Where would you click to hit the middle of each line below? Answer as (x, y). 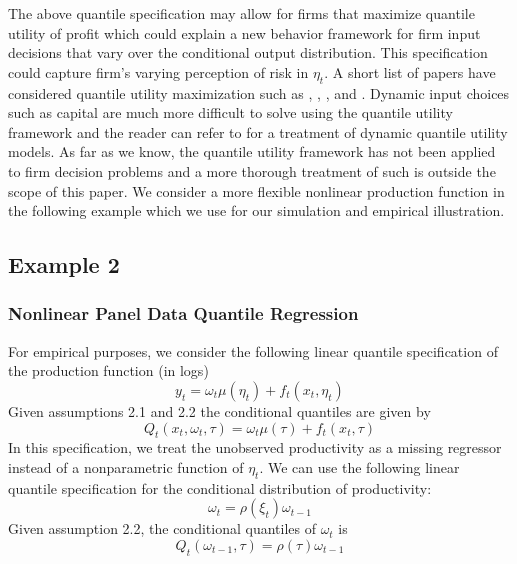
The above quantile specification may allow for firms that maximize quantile (241, 13)
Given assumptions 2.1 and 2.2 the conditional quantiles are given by (219, 410)
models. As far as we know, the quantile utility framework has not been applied (252, 151)
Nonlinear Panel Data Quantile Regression (183, 313)
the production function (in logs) (108, 370)
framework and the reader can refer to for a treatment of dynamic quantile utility (258, 131)
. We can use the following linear (359, 466)
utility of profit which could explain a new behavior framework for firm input (244, 32)
